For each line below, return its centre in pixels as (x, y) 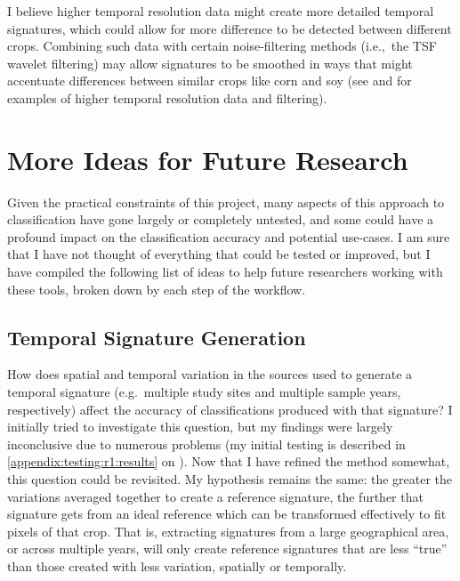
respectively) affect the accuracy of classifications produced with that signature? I (230, 409)
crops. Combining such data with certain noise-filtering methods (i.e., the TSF (222, 46)
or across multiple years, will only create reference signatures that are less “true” (227, 549)
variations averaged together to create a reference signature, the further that (215, 496)
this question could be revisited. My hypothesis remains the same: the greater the (230, 479)
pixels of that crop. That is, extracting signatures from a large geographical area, (228, 531)
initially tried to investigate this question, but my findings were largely (200, 427)
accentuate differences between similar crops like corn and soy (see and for (210, 81)
